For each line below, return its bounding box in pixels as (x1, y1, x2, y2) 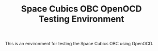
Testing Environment (38, 13, 125, 25)
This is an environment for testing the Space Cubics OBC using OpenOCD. (5, 41, 154, 47)
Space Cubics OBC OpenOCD (21, 3, 142, 14)
